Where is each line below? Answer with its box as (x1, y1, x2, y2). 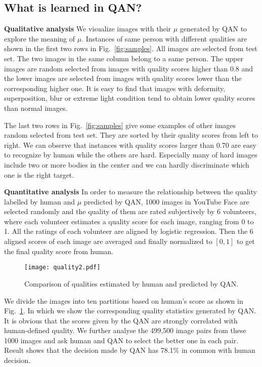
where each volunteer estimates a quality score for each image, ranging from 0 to (4, 216, 254, 226)
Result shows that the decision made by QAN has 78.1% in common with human (4, 345, 255, 355)
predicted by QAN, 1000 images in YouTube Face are (83, 196, 249, 207)
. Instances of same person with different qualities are (81, 33, 247, 44)
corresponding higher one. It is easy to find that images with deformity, (4, 83, 226, 93)
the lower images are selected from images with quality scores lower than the (4, 73, 242, 84)
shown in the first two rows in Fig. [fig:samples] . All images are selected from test (4, 43, 257, 54)
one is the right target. (4, 169, 74, 180)
